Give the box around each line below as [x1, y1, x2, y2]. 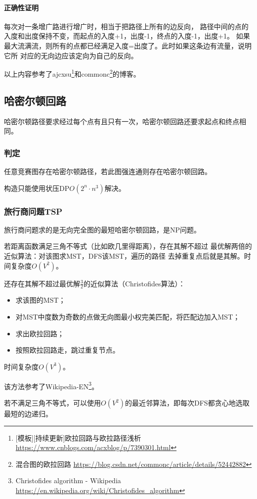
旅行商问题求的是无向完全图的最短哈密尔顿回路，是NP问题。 [4, 224, 201, 234]
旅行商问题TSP [4, 205, 63, 217]
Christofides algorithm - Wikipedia [15, 475, 121, 486]
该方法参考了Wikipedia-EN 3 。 [4, 379, 99, 391]
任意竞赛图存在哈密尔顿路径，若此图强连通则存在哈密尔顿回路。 [4, 166, 212, 177]
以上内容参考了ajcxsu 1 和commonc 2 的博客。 [4, 67, 140, 79]
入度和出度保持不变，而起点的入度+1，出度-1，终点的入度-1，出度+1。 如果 [4, 31, 250, 41]
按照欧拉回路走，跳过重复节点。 [15, 345, 120, 355]
